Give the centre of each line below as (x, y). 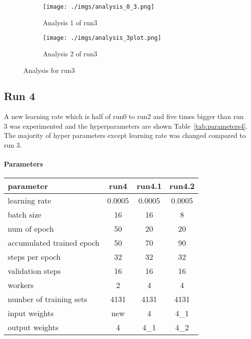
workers (21, 285)
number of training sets (47, 299)
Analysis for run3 (49, 70)
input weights (31, 313)
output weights (33, 327)
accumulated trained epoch (54, 243)
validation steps (35, 271)
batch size (25, 215)
